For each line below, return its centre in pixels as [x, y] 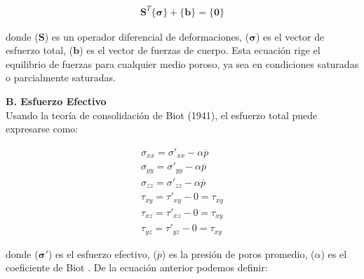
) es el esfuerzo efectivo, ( [102, 253]
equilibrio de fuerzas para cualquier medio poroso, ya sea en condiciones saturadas [182, 63]
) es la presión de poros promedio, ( [238, 253]
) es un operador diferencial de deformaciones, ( [147, 36]
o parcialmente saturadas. [61, 77]
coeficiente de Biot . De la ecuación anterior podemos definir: [137, 267]
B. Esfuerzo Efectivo [56, 101]
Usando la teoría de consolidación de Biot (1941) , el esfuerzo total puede [162, 115]
